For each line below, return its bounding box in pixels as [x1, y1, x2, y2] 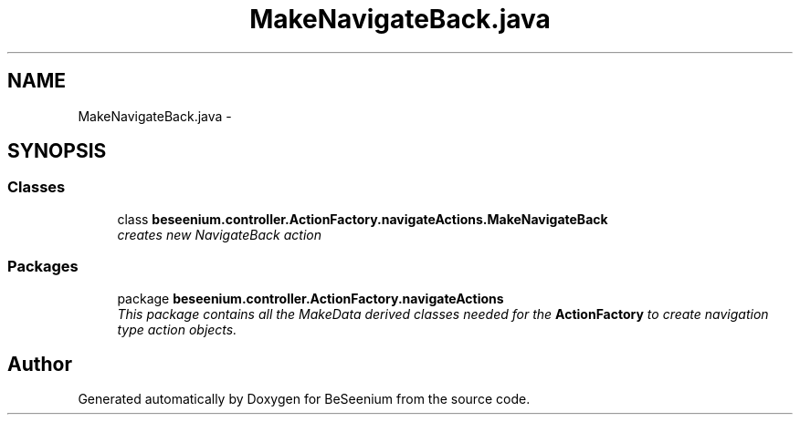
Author [7, 352, 72, 376]
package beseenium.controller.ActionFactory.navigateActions [117, 290, 504, 306]
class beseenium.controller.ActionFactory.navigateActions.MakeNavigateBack [117, 211, 608, 227]
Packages [7, 257, 79, 276]
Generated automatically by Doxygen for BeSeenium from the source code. [78, 391, 531, 407]
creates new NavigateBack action [117, 226, 321, 242]
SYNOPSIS [7, 139, 107, 163]
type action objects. [117, 321, 237, 337]
